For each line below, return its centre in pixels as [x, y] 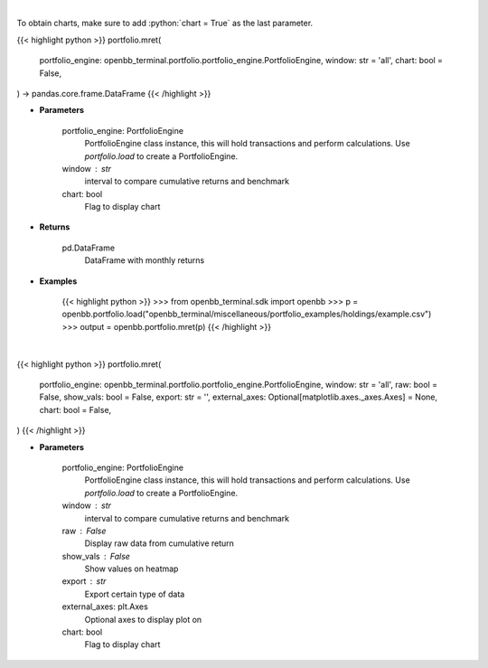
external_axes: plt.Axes [105, 607]
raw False [84, 531]
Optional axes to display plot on [143, 619]
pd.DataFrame [89, 248]
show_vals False [96, 556]
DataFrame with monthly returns [145, 260]
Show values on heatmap [131, 569]
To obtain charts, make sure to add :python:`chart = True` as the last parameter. [165, 24]
